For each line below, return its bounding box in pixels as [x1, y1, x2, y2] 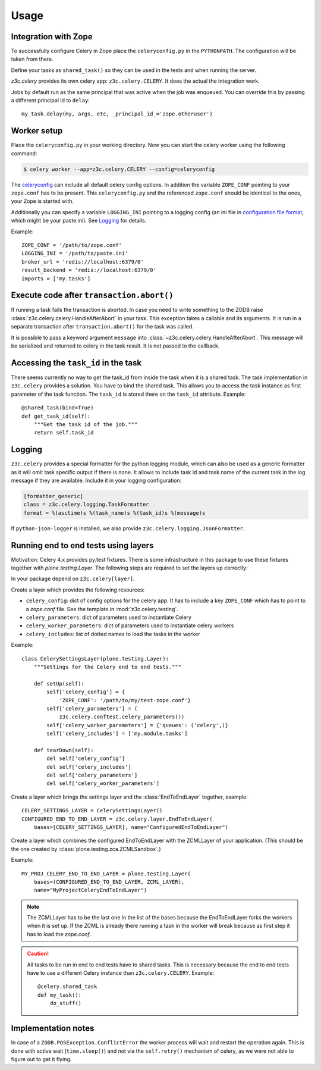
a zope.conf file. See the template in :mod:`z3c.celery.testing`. [26, 605, 178, 612]
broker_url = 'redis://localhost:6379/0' [21, 258, 144, 265]
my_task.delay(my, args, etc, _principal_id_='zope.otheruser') [21, 111, 213, 117]
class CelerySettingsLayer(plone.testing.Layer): [21, 655, 169, 662]
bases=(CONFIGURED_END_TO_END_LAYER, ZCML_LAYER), [33, 878, 185, 885]
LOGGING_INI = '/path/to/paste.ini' [21, 250, 128, 257]
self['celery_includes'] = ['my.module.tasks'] [46, 730, 188, 737]
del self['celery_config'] [46, 755, 125, 762]
